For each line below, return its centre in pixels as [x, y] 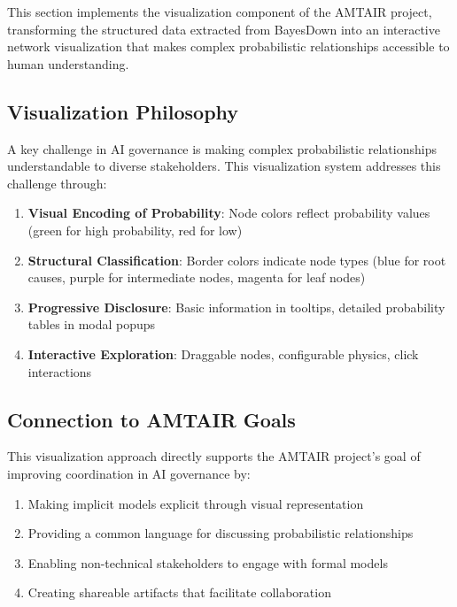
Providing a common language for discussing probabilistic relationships [221, 533]
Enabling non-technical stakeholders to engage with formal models [208, 562]
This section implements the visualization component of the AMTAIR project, [220, 12]
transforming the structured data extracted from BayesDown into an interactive [224, 29]
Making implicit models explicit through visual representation [196, 503]
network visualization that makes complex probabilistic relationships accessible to [228, 46]
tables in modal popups [92, 324]
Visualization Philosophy [123, 111]
